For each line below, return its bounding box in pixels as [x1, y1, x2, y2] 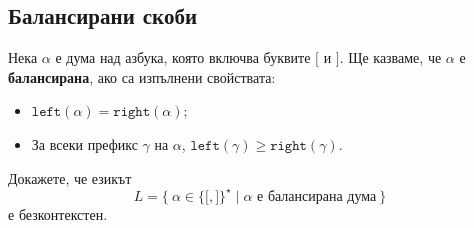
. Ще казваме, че [339, 47, 442, 68]
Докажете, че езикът [8, 167, 132, 188]
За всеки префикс [31, 133, 138, 154]
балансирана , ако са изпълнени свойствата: [8, 66, 276, 87]
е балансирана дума [257, 189, 377, 204]
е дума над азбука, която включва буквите [55, 47, 311, 68]
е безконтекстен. [8, 203, 108, 224]
